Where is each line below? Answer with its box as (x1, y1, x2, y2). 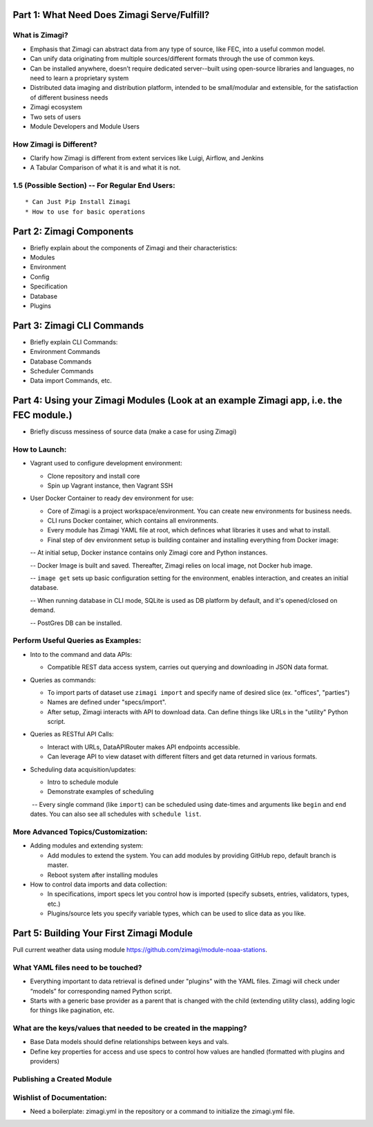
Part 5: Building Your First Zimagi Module (12, 927, 193, 939)
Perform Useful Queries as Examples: (12, 636, 142, 646)
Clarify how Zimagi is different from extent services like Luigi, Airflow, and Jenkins (30, 154, 264, 162)
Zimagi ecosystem (30, 103, 83, 111)
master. (47, 861, 69, 869)
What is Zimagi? (12, 30, 68, 40)
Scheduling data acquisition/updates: (30, 765, 136, 774)
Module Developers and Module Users (30, 122, 140, 131)
